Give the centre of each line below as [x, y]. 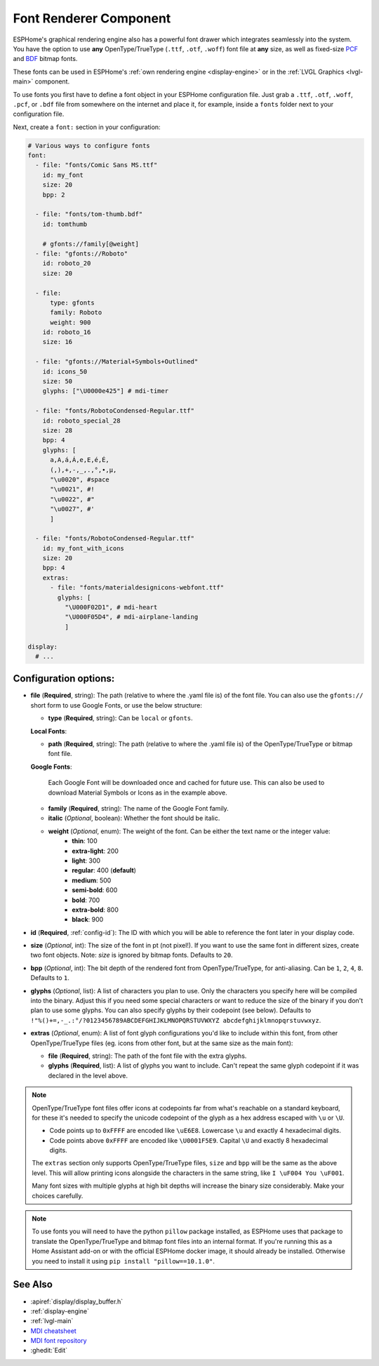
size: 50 [58, 382]
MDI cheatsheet [53, 1331]
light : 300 [86, 861]
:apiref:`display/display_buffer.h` [77, 1301]
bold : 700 [86, 900]
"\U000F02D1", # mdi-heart [111, 608]
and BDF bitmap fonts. [45, 59]
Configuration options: [64, 678]
